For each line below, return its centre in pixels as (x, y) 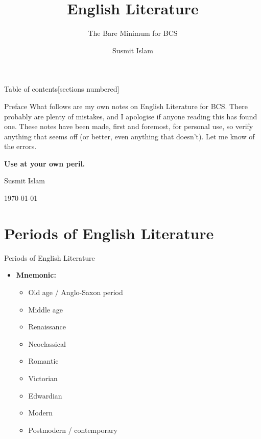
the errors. (20, 146)
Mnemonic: (36, 275)
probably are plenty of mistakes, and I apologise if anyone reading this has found (131, 116)
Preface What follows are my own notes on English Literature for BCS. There (126, 106)
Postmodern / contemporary (73, 430)
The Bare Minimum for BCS (133, 33)
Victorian (43, 378)
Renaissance (47, 327)
